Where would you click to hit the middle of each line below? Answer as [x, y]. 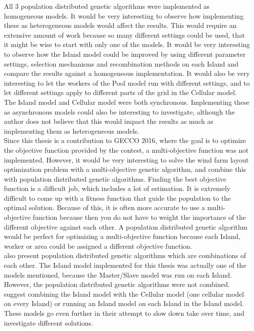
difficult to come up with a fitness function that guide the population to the [117, 198]
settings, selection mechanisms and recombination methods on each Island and [121, 63]
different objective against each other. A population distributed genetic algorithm [126, 226]
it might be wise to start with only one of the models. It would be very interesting [127, 44]
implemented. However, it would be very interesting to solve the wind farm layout [127, 159]
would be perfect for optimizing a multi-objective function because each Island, [122, 236]
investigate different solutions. [49, 322]
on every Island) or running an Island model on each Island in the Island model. [124, 303]
